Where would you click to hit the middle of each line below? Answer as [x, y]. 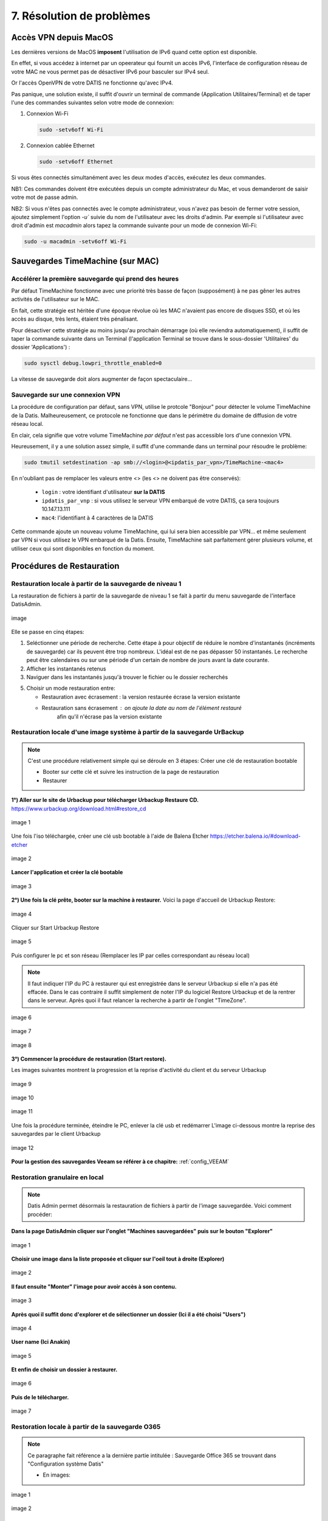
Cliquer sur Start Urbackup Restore [55, 928]
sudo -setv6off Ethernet [76, 162]
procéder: [40, 1214]
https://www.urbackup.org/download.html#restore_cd [79, 809]
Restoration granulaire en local [57, 1177]
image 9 [21, 1084]
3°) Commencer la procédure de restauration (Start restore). [89, 1059]
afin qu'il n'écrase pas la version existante [109, 716]
